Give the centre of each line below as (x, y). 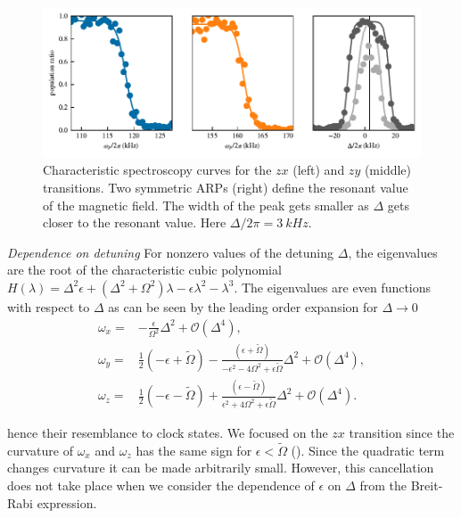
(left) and (319, 170)
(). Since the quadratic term (368, 450)
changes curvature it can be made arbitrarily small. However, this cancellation (221, 468)
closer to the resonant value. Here (135, 222)
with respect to (49, 306)
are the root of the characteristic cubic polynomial (144, 270)
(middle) (388, 170)
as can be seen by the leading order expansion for (243, 306)
